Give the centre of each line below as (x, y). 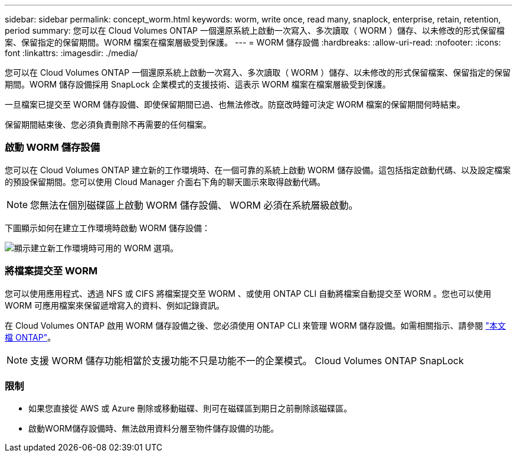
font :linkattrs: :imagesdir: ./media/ (71, 53)
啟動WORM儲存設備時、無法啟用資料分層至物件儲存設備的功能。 (154, 429)
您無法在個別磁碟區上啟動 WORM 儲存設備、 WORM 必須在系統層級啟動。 (194, 205)
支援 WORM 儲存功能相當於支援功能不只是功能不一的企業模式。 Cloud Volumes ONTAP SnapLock (247, 360)
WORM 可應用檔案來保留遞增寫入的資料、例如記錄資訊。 (115, 305)
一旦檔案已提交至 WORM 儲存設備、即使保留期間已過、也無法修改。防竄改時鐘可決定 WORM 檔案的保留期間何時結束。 (235, 104)
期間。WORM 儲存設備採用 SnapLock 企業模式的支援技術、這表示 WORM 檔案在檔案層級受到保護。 (198, 84)
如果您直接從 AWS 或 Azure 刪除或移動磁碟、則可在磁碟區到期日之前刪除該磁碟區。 (190, 409)
